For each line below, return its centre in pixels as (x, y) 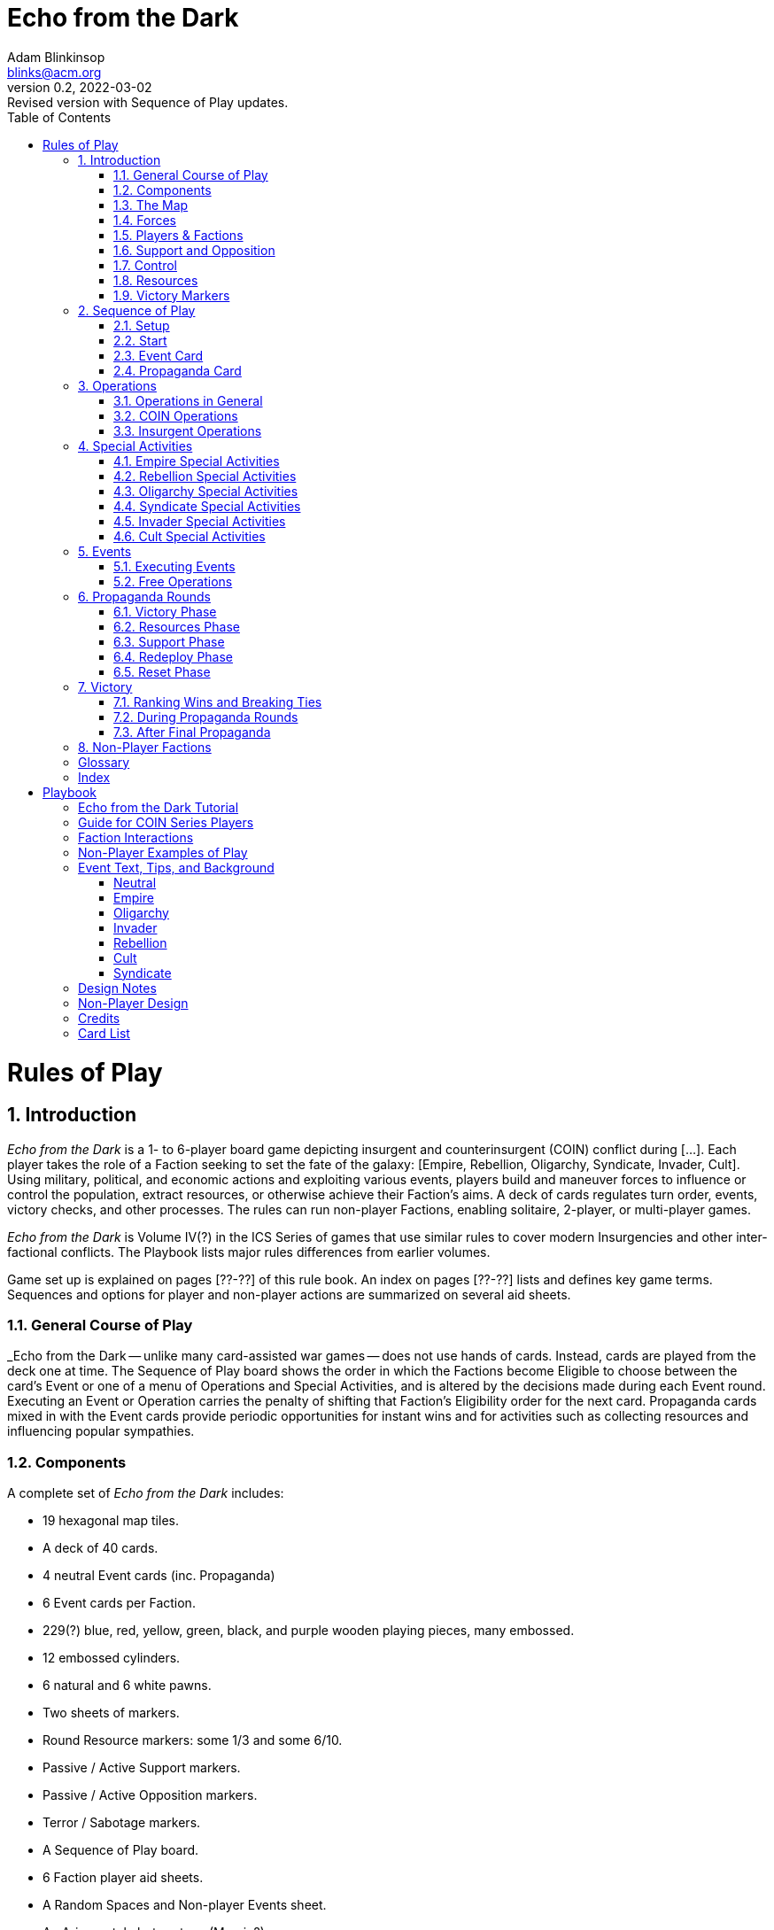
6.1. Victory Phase (165, 611)
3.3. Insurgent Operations (188, 430)
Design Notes (117, 988)
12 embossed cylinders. (112, 1658)
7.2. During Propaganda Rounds (206, 717)
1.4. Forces (145, 220)
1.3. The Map (151, 205)
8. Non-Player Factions (145, 747)
